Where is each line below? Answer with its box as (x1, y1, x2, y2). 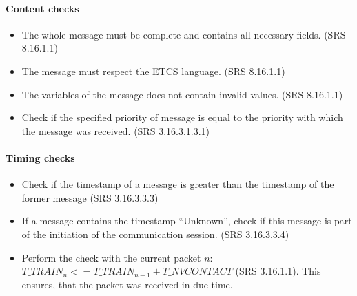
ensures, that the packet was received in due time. (21, 277, 233, 291)
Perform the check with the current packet (21, 250, 201, 264)
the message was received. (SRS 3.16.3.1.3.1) (21, 123, 210, 138)
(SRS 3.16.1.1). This (235, 264, 321, 278)
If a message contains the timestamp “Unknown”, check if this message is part (21, 213, 352, 228)
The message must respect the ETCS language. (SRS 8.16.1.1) (21, 63, 285, 78)
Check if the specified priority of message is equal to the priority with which (21, 110, 343, 125)
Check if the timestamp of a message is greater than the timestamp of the (21, 177, 334, 191)
